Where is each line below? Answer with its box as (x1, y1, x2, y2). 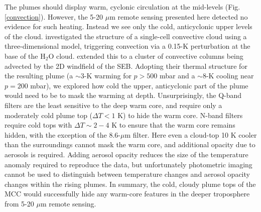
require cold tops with (5, 120, 72, 130)
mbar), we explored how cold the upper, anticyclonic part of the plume (30, 80, 248, 90)
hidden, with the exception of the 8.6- (5, 129, 121, 140)
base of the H (5, 50, 46, 61)
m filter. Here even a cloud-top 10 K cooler (124, 129, 257, 140)
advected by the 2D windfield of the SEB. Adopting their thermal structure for (5, 60, 247, 71)
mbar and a (159, 70, 195, 81)
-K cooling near (206, 70, 254, 81)
